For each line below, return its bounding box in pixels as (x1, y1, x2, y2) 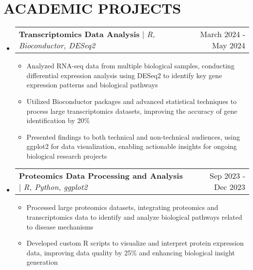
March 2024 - (200, 28, 245, 40)
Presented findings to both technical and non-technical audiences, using (26, 131, 240, 142)
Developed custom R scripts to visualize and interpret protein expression (26, 238, 244, 248)
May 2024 (212, 40, 245, 51)
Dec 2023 (214, 181, 245, 193)
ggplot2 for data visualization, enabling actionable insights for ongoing (26, 141, 237, 151)
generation (26, 257, 58, 267)
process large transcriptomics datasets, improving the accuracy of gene (26, 105, 237, 116)
